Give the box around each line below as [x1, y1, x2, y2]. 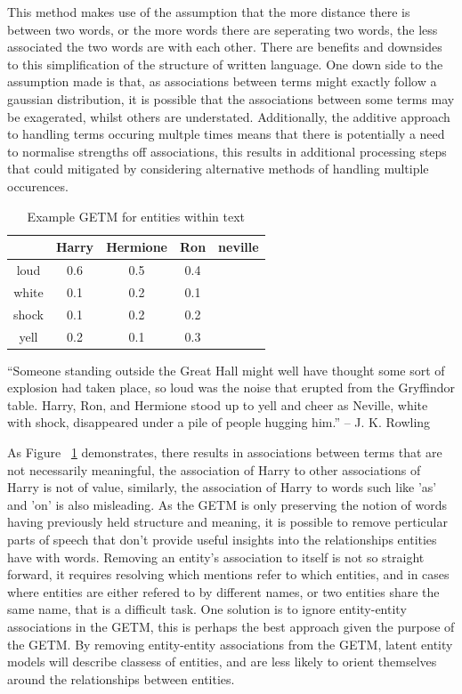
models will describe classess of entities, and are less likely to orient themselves [7, 652, 437, 671]
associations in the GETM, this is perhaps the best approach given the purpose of [7, 617, 455, 635]
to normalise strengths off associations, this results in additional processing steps [7, 141, 447, 160]
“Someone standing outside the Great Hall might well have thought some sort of [7, 360, 445, 379]
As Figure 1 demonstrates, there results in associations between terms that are [7, 442, 442, 461]
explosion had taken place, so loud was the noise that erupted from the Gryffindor [7, 378, 456, 397]
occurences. [7, 176, 69, 195]
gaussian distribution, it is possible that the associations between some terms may [7, 89, 455, 108]
